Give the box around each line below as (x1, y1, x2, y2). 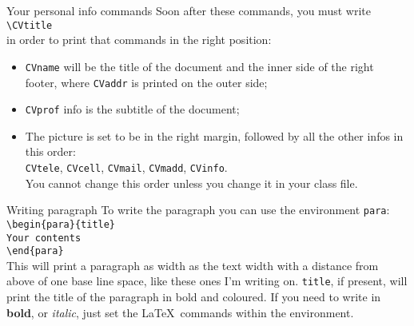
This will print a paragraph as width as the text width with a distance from (6, 256, 379, 273)
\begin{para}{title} (6, 218, 116, 230)
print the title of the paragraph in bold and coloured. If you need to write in (6, 288, 381, 305)
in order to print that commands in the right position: (6, 31, 272, 48)
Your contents (6, 232, 82, 244)
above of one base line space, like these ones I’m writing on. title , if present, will (6, 272, 408, 289)
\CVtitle (6, 19, 53, 31)
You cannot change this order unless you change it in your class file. (25, 174, 358, 191)
